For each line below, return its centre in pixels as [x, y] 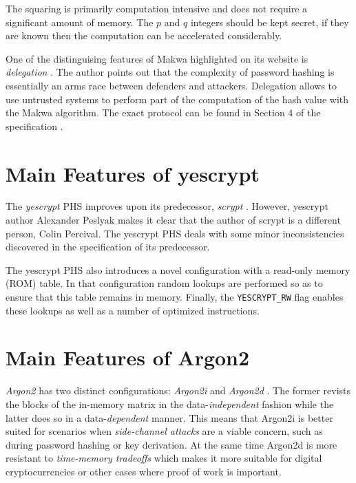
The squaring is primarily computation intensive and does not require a [157, 8]
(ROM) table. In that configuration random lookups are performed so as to [164, 283]
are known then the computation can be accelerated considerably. [144, 35]
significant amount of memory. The [80, 22]
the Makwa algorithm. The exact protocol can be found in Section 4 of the [163, 112]
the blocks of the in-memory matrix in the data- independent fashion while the [170, 404]
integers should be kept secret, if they [270, 22]
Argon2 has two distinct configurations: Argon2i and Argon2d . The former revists [178, 390]
